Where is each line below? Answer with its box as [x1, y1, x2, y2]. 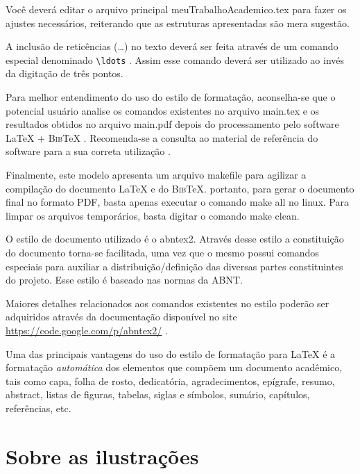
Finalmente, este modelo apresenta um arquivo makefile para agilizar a [6, 167, 307, 181]
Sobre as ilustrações [6, 441, 199, 470]
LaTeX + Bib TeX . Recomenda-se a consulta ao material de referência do [6, 130, 318, 145]
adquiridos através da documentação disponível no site [6, 309, 237, 324]
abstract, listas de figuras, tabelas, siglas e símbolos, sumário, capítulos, [6, 387, 310, 402]
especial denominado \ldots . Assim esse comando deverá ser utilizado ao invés [6, 52, 345, 67]
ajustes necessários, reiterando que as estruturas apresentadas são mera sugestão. [6, 15, 350, 30]
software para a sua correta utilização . [6, 144, 171, 158]
